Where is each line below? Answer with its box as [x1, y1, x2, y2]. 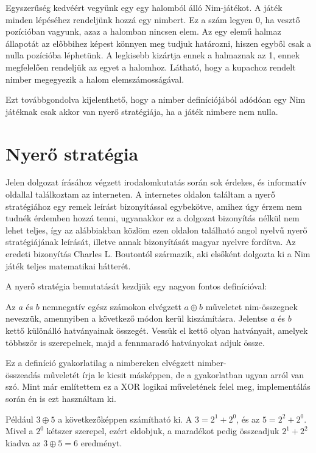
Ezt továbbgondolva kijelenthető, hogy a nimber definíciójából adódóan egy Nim [5, 93, 306, 106]
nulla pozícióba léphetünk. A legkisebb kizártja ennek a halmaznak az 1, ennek [5, 49, 300, 61]
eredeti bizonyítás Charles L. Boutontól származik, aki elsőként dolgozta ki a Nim [5, 247, 311, 260]
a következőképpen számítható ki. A [58, 412, 192, 425]
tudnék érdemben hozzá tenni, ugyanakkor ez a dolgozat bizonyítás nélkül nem [5, 212, 300, 224]
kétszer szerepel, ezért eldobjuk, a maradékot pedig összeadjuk [46, 424, 279, 437]
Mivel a [5, 424, 33, 437]
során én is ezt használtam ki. [5, 392, 116, 404]
